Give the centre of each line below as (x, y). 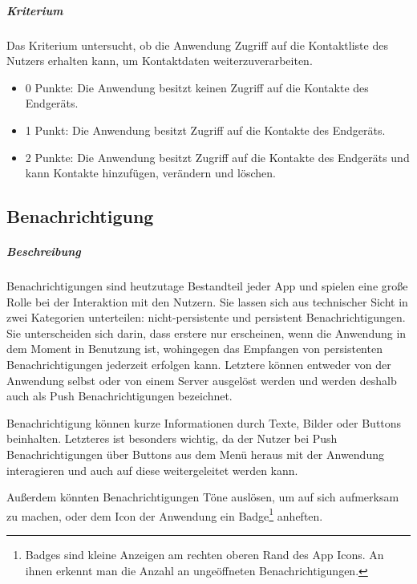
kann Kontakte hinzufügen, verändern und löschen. (150, 173)
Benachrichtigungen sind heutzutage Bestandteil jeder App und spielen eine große (207, 286)
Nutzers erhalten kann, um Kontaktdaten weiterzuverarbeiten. (160, 61)
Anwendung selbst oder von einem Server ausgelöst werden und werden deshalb (202, 380)
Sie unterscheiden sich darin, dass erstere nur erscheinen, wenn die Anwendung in (206, 333)
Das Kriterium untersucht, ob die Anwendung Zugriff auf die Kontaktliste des (197, 45)
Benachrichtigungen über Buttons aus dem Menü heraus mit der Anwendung (195, 454)
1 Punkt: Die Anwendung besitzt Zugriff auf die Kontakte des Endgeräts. (205, 130)
